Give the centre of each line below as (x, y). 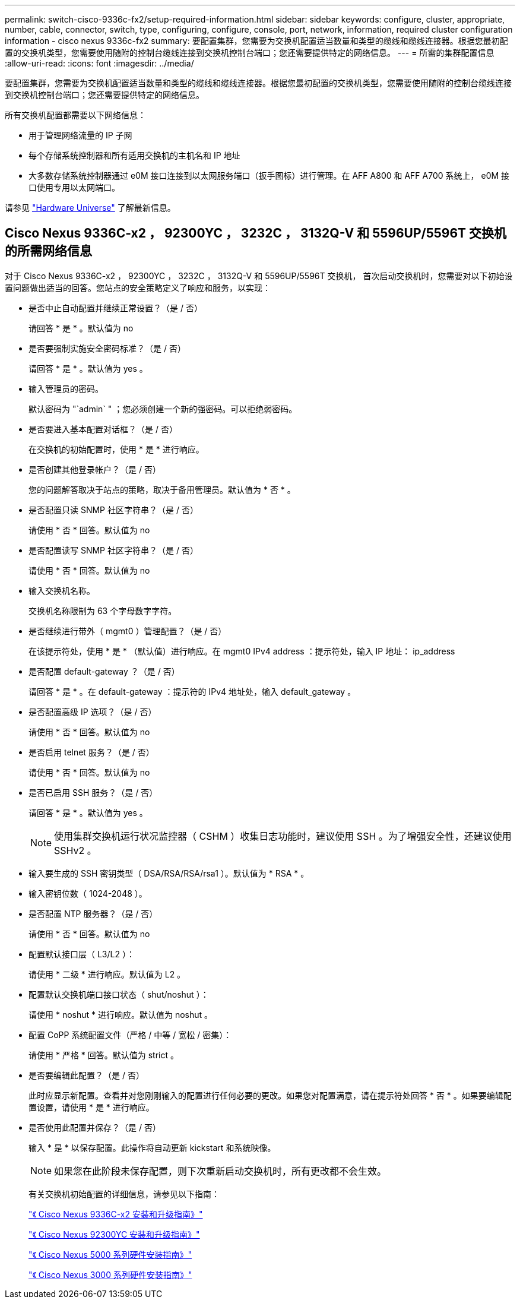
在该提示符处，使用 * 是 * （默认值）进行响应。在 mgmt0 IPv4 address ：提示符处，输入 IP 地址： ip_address (242, 651)
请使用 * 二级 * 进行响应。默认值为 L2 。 (107, 974)
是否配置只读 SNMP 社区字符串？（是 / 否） (113, 510)
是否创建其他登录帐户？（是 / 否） (95, 469)
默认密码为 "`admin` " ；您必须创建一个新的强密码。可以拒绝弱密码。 (163, 409)
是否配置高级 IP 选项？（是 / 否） (93, 711)
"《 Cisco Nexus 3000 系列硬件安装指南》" (110, 1274)
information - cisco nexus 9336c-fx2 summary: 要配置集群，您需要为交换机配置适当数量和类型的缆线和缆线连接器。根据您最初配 (256, 41)
